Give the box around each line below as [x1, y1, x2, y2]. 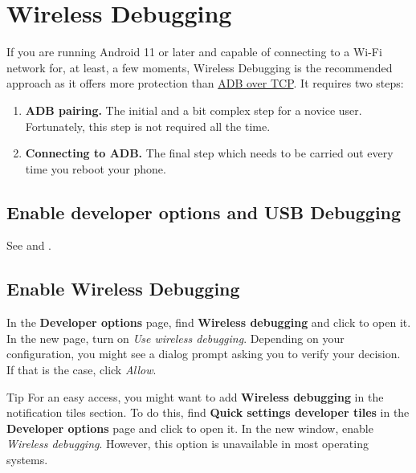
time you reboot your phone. [25, 160, 166, 177]
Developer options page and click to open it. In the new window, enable [6, 419, 373, 436]
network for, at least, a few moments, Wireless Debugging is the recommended [6, 59, 393, 75]
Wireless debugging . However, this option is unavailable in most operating [6, 435, 369, 452]
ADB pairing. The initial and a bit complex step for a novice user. [25, 101, 362, 118]
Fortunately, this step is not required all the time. [25, 117, 271, 134]
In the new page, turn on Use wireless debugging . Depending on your [6, 329, 345, 346]
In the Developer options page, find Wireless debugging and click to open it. [6, 314, 411, 331]
